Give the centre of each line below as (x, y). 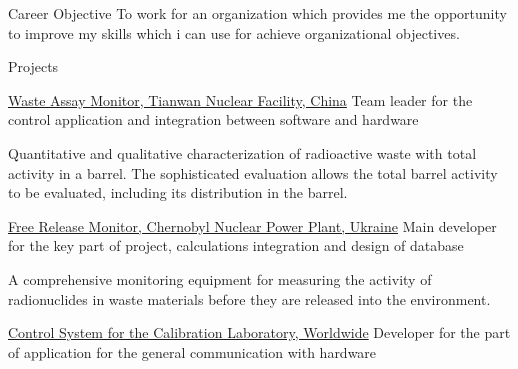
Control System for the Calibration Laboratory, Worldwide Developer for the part (259, 332)
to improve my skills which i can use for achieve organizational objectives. (234, 32)
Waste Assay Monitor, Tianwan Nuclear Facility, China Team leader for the (240, 99)
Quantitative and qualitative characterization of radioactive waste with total (242, 152)
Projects (33, 66)
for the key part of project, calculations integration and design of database (236, 245)
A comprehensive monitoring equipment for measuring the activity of (220, 278)
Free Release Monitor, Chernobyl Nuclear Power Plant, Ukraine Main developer (252, 225)
